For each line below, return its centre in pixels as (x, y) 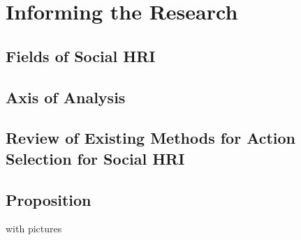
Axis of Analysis (66, 97)
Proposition (49, 199)
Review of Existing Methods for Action (151, 138)
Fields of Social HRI (81, 55)
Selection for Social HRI (95, 158)
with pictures (34, 228)
